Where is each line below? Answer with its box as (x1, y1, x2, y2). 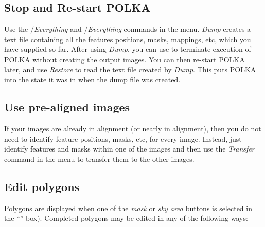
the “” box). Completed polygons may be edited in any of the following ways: (4, 213, 248, 223)
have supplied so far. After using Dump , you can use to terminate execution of (4, 44, 251, 54)
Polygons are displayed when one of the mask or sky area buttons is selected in (4, 202, 252, 213)
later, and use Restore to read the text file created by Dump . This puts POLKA (4, 64, 256, 74)
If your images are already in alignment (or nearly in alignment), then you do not (4, 123, 261, 134)
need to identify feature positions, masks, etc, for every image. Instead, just (4, 133, 242, 144)
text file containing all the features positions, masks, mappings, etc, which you (4, 33, 251, 44)
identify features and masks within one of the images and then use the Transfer (4, 143, 255, 154)
